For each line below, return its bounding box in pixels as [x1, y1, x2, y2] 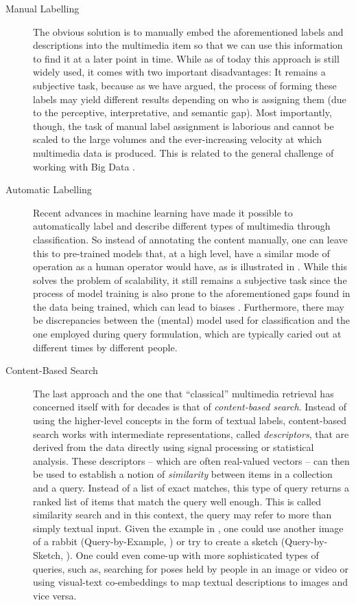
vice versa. [33, 588, 77, 602]
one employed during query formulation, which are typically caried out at [33, 327, 342, 341]
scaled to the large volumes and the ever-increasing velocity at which [33, 132, 322, 146]
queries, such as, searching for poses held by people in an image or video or [33, 561, 348, 575]
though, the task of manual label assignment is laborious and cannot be [33, 118, 334, 133]
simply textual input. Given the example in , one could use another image [33, 520, 344, 535]
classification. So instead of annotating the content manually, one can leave [33, 232, 348, 246]
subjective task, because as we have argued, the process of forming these [33, 78, 337, 92]
